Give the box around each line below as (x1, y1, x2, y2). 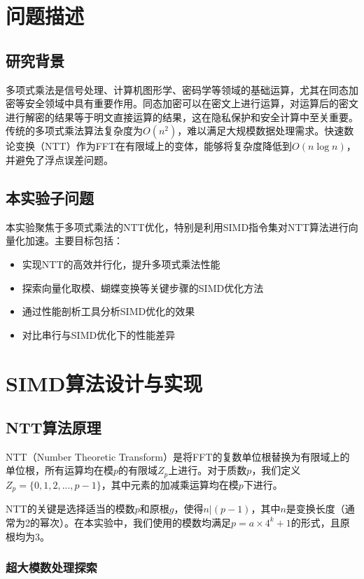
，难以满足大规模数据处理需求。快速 (177, 123, 344, 138)
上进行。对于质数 (168, 463, 247, 477)
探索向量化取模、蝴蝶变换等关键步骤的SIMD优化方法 (22, 280, 264, 295)
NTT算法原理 (6, 417, 101, 438)
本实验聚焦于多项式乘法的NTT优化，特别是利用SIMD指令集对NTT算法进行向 (6, 219, 358, 234)
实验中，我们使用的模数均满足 (93, 515, 231, 529)
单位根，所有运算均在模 (6, 463, 113, 477)
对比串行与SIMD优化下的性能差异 (22, 327, 176, 342)
